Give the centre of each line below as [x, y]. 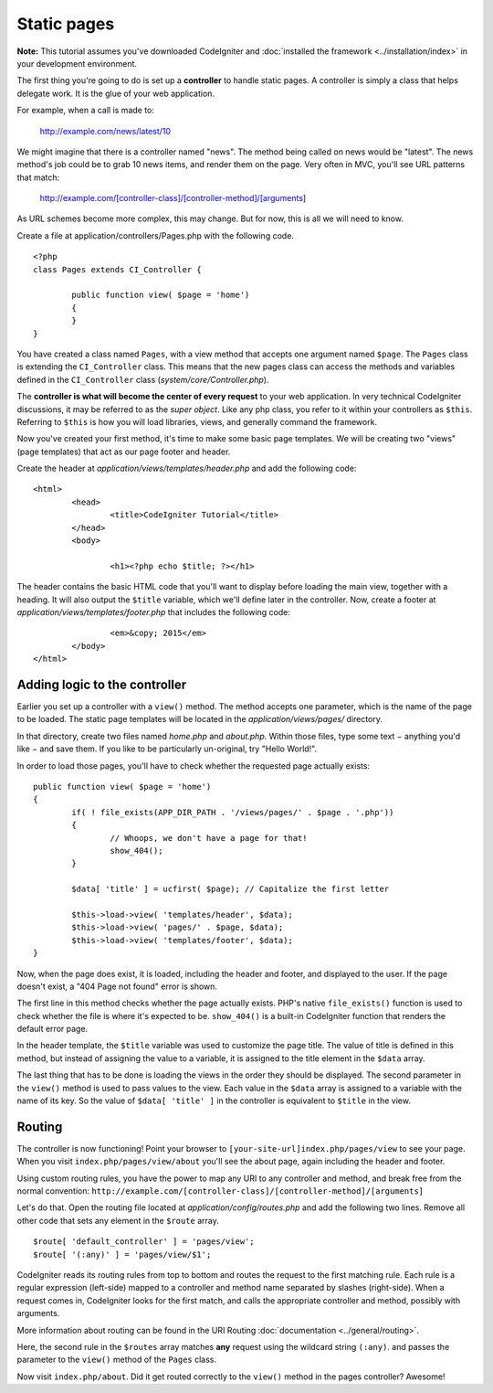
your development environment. [77, 63]
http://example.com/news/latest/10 [105, 131]
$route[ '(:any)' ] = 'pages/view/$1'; [122, 1254]
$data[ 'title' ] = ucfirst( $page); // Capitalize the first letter [231, 889]
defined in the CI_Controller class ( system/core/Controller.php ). [143, 379]
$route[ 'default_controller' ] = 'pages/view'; [144, 1242]
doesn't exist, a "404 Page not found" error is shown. [117, 986]
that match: [38, 177]
